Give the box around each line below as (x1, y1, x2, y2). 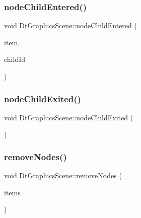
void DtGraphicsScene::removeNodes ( (4, 170, 122, 181)
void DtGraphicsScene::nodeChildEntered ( (4, 20, 137, 31)
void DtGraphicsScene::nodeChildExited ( (4, 112, 133, 122)
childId (4, 54, 26, 64)
